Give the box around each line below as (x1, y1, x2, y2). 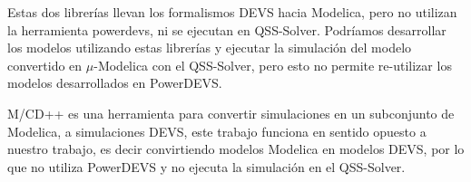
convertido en (7, 55, 83, 74)
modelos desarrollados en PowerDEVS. (7, 73, 222, 92)
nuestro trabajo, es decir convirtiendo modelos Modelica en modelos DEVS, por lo (7, 139, 465, 158)
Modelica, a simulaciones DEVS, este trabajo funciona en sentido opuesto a (7, 121, 427, 140)
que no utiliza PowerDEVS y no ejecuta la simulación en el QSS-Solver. (7, 157, 406, 176)
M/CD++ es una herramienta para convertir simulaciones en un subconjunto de (7, 103, 455, 122)
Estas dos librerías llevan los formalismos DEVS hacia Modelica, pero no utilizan (7, 3, 457, 21)
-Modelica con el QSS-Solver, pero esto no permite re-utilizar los (93, 55, 452, 74)
